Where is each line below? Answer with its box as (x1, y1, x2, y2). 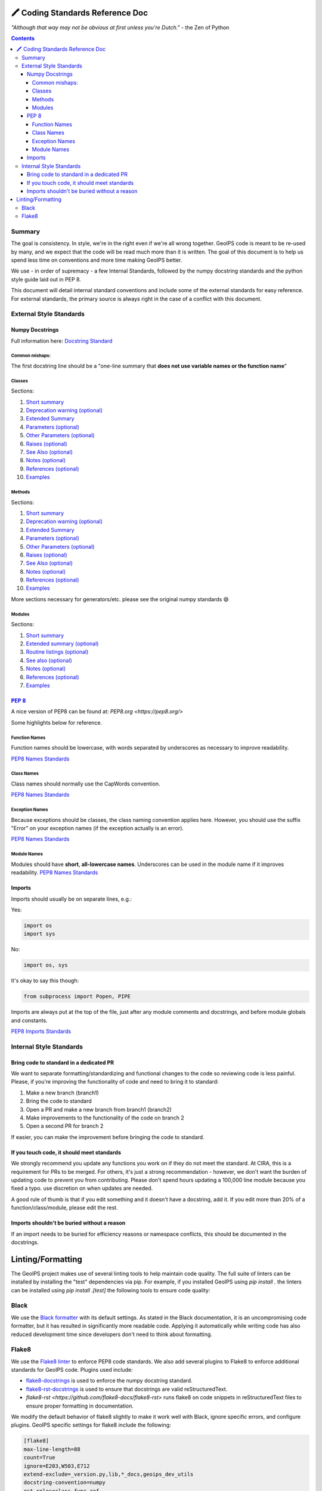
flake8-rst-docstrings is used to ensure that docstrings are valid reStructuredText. (26, 1385, 228, 1393)
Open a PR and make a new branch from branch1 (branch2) (26, 1106, 172, 1113)
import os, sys (23, 962, 68, 969)
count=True (23, 1454, 55, 1461)
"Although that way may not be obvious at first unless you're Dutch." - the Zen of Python (11, 24, 230, 31)
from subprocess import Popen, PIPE (23, 993, 131, 1000)
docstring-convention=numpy (23, 1479, 106, 1486)
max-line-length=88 (23, 1446, 80, 1452)
